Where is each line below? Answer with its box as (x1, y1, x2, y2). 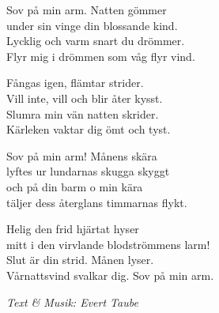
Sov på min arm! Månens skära (6, 147, 157, 164)
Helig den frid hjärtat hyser (6, 221, 139, 237)
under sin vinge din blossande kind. (6, 17, 178, 33)
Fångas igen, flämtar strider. (6, 74, 144, 91)
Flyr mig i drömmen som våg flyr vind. (6, 47, 195, 64)
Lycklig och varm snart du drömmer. (6, 32, 185, 49)
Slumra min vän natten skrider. (6, 105, 159, 122)
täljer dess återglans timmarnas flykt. (6, 194, 187, 210)
